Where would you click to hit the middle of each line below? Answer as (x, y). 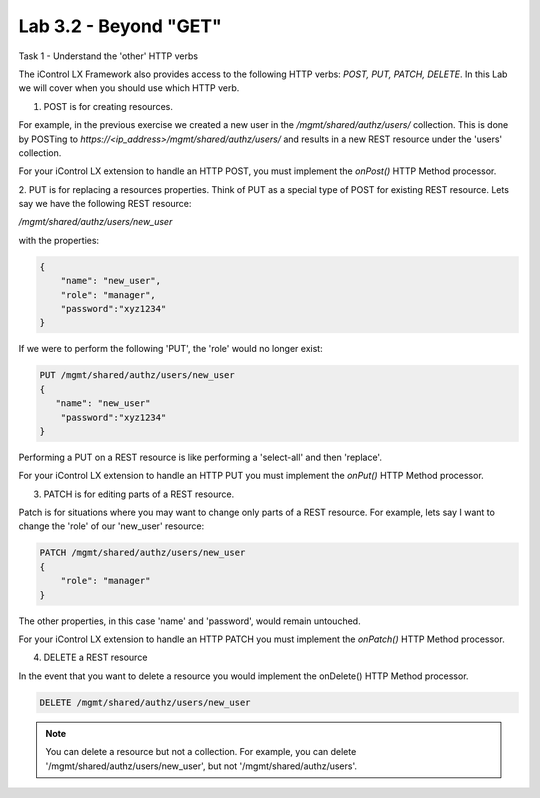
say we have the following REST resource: (105, 204)
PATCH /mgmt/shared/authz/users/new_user (142, 553)
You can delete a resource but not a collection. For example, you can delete (201, 752)
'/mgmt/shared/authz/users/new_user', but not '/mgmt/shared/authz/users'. (201, 766)
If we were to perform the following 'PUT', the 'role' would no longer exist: (171, 349)
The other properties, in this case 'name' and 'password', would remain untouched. (189, 621)
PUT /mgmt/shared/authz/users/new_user (137, 375)
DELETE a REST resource (95, 657)
